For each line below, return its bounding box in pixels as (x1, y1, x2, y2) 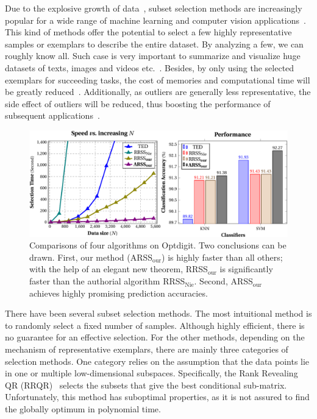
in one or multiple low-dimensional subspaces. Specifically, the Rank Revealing (5, 367, 298, 379)
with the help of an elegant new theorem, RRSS (29, 262, 208, 275)
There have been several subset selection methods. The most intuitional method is (5, 307, 312, 320)
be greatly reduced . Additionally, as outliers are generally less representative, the (5, 85, 311, 98)
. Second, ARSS (194, 275, 253, 287)
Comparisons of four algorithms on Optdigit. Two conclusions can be (29, 239, 287, 252)
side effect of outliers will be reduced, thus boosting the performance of (5, 97, 271, 110)
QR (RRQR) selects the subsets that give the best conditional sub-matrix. (5, 378, 287, 391)
